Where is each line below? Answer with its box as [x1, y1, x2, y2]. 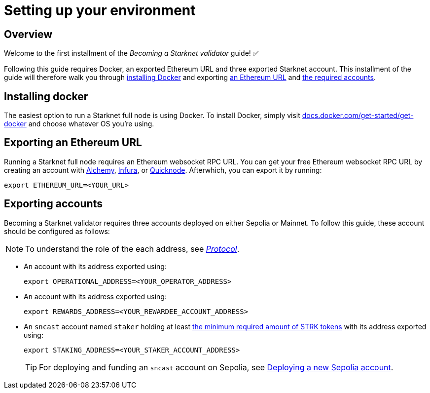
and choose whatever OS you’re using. [28, 119, 154, 128]
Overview [4, 28, 53, 40]
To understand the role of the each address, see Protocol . [25, 243, 240, 254]
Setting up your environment [4, 2, 196, 19]
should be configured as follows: [4, 227, 110, 236]
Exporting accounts [4, 197, 103, 210]
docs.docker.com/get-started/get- [302, 111, 414, 120]
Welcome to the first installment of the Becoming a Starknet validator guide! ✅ [4, 49, 259, 58]
